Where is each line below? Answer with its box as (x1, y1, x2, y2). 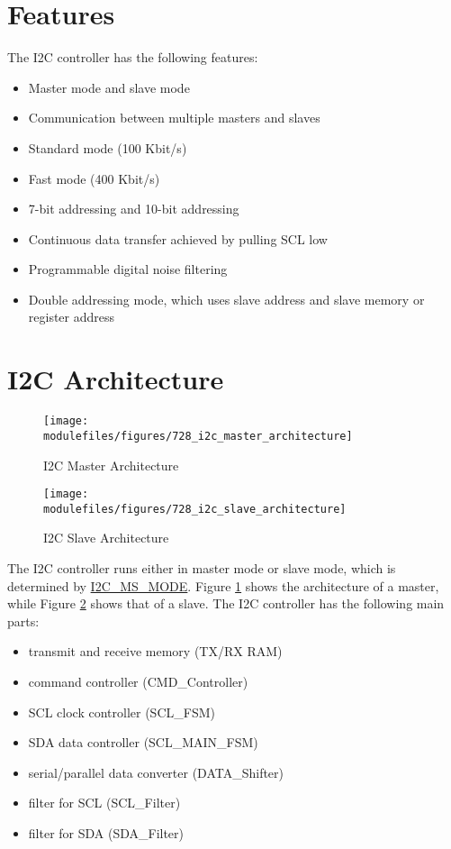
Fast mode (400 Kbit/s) (28, 169, 160, 187)
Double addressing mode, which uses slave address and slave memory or (28, 289, 425, 308)
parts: (7, 611, 40, 630)
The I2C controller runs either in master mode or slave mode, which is (7, 559, 396, 577)
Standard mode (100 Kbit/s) (28, 138, 187, 157)
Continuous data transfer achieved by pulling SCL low (28, 229, 328, 248)
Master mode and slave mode (28, 78, 190, 96)
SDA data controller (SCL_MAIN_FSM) (28, 733, 258, 752)
